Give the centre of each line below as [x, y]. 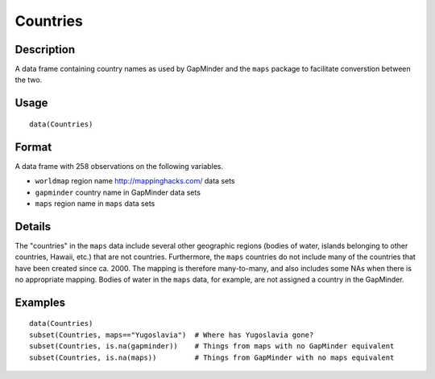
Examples [40, 302]
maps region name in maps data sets [95, 203]
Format [33, 147]
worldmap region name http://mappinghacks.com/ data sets [135, 181]
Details [33, 227]
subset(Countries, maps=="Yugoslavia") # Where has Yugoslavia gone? [172, 335]
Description [45, 49]
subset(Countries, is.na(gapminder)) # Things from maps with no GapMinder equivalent [212, 346]
